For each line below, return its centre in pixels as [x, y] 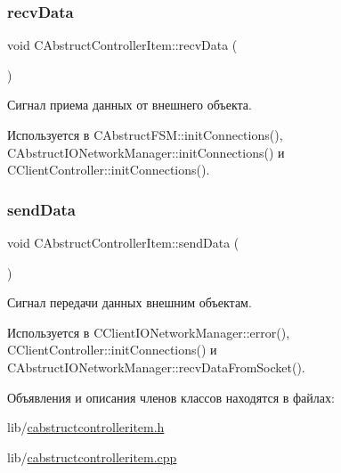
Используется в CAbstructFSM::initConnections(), [145, 135]
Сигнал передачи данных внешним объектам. [130, 302]
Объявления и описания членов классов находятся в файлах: [171, 397]
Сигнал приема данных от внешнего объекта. [130, 105]
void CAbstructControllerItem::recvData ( [122, 45]
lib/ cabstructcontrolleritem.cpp [92, 457]
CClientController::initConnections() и [112, 350]
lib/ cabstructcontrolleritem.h [86, 427]
